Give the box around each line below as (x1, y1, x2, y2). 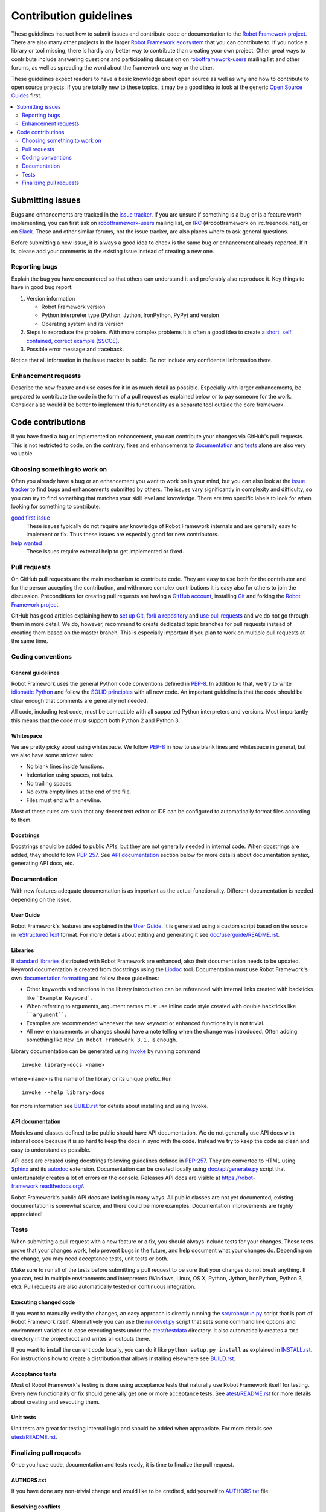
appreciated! (11, 1210, 43, 1218)
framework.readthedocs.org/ (11, 1182, 83, 1190)
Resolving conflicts (11, 1503, 61, 1510)
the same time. (11, 637, 48, 645)
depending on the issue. (11, 896, 72, 903)
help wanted (11, 539, 42, 547)
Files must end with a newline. (26, 797, 102, 804)
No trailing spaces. (26, 780, 74, 787)
